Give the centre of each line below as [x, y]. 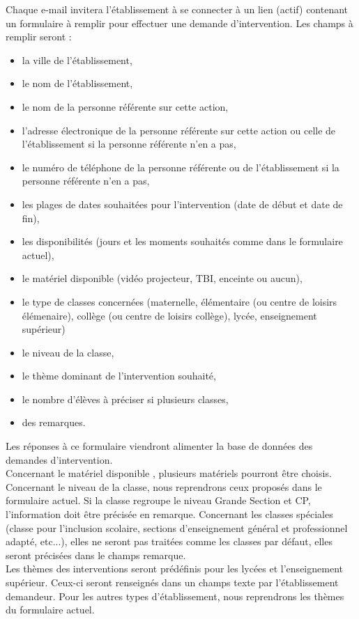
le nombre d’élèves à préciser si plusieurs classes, [125, 399]
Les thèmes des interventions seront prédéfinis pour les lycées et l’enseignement [174, 569]
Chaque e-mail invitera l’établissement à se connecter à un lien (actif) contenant [177, 9]
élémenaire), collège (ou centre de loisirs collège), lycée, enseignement [169, 315]
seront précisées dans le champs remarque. [96, 555]
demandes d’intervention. [59, 459]
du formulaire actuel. [50, 610]
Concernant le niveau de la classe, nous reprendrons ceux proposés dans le [164, 486]
